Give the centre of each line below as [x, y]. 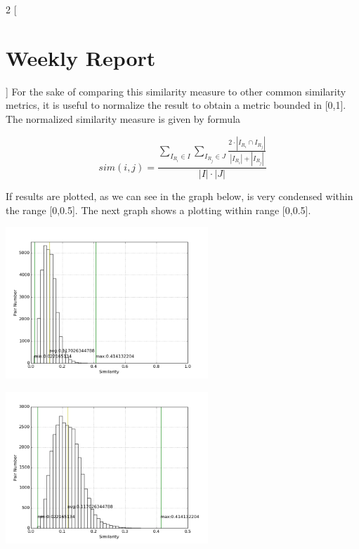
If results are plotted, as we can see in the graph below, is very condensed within [179, 196]
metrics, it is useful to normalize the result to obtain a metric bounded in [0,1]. [176, 105]
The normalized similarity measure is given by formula [123, 118]
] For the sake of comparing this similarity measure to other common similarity [176, 91]
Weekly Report [81, 57]
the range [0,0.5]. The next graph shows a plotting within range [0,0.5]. [158, 210]
